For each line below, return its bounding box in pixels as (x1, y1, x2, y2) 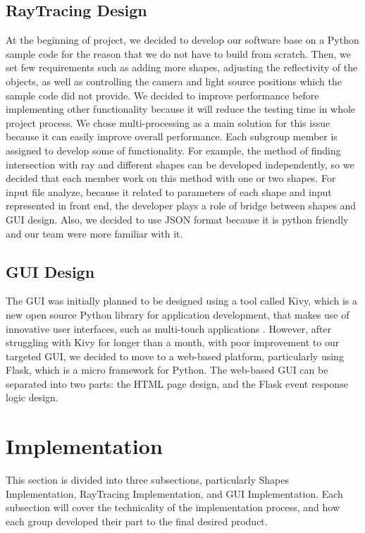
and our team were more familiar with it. (6, 226, 183, 240)
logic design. (6, 390, 58, 405)
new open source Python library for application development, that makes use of (6, 307, 349, 321)
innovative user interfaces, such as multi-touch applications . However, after (6, 321, 332, 336)
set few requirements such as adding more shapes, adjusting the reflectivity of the (6, 60, 358, 75)
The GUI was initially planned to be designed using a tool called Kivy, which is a (6, 293, 357, 308)
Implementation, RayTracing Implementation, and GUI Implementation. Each (6, 486, 343, 501)
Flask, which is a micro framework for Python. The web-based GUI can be (6, 362, 328, 377)
